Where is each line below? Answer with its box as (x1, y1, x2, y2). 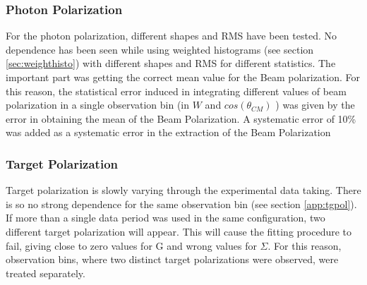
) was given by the (275, 97, 355, 112)
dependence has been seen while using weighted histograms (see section (6, 42, 314, 56)
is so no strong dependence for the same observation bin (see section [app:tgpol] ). (6, 196, 357, 211)
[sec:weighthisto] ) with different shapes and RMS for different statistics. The (6, 56, 336, 71)
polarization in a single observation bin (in (6, 97, 190, 112)
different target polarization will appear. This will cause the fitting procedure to (6, 224, 352, 238)
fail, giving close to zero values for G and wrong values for (6, 238, 257, 253)
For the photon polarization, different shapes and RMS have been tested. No (6, 28, 337, 43)
